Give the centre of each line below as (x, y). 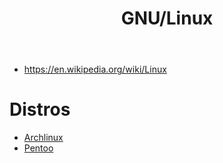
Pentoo (38, 148)
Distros (40, 109)
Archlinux (43, 138)
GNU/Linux (167, 18)
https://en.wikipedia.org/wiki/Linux (95, 69)
